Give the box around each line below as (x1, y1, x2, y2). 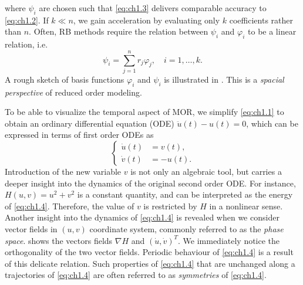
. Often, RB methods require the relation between (29, 25, 208, 38)
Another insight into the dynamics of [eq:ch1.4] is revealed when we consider (5, 211, 280, 223)
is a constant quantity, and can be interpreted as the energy (77, 188, 293, 201)
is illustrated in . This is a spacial (164, 73, 284, 85)
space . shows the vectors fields (5, 234, 113, 246)
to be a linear (248, 25, 297, 38)
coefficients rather (229, 13, 294, 26)
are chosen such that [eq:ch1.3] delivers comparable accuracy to (39, 2, 267, 13)
